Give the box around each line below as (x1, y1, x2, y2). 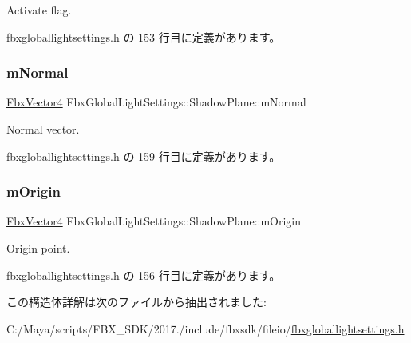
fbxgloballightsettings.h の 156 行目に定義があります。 (6, 266, 281, 283)
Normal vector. (6, 121, 80, 137)
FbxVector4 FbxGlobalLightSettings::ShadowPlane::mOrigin (6, 213, 302, 229)
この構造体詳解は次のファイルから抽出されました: (6, 293, 267, 310)
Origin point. (6, 240, 70, 256)
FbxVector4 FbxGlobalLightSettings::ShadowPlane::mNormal (6, 94, 306, 110)
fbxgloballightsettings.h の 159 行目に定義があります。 (6, 147, 281, 164)
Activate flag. (6, 2, 72, 18)
